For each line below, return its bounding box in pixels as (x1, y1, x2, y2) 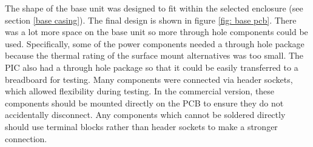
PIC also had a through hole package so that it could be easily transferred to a (5, 60, 298, 73)
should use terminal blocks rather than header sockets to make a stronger (5, 120, 278, 132)
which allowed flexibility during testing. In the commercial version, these (5, 85, 275, 97)
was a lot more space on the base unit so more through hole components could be (5, 25, 308, 38)
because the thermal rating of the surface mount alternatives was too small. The (5, 49, 304, 62)
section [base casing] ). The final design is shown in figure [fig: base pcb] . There (5, 13, 297, 26)
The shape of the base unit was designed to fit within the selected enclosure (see (5, 2, 303, 14)
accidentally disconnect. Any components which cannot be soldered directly (5, 108, 286, 121)
